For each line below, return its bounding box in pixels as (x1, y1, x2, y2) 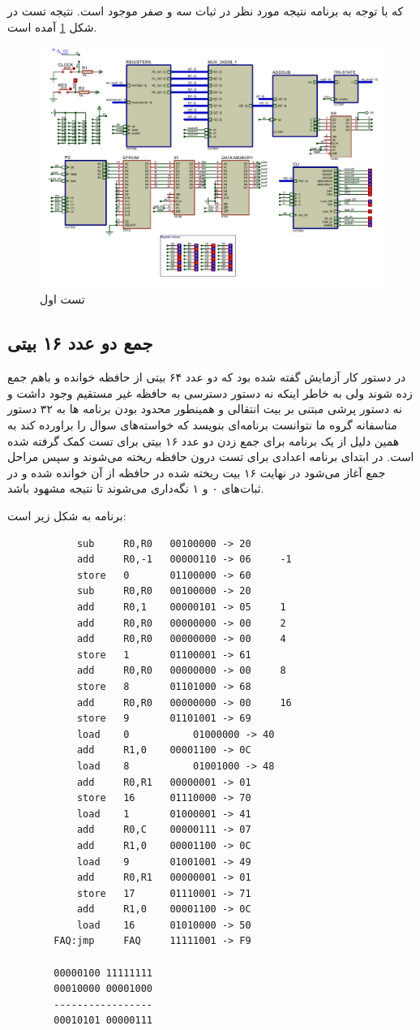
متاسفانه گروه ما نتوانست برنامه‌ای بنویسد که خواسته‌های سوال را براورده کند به (7, 416, 397, 433)
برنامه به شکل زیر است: (7, 507, 126, 524)
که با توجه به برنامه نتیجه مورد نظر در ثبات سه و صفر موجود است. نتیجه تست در (7, 2, 404, 19)
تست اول (40, 291, 85, 308)
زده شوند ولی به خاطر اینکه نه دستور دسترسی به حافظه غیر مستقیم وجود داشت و (7, 384, 413, 401)
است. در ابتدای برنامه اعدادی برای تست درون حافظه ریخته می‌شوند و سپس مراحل (7, 448, 414, 465)
